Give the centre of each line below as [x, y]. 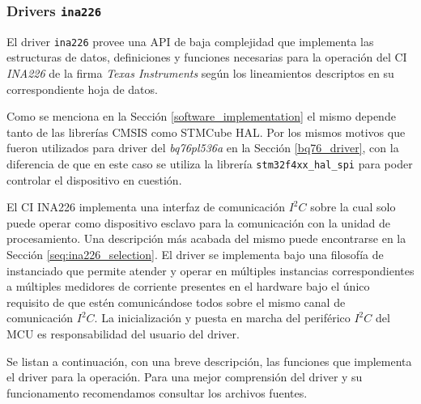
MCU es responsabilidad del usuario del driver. [123, 334]
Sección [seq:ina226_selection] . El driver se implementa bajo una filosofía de [195, 255]
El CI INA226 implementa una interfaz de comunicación [146, 207]
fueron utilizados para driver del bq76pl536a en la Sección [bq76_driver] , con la [203, 148]
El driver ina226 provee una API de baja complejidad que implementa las [190, 41]
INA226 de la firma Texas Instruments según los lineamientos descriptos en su [200, 73]
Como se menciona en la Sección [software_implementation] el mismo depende [201, 116]
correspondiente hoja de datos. [82, 89]
